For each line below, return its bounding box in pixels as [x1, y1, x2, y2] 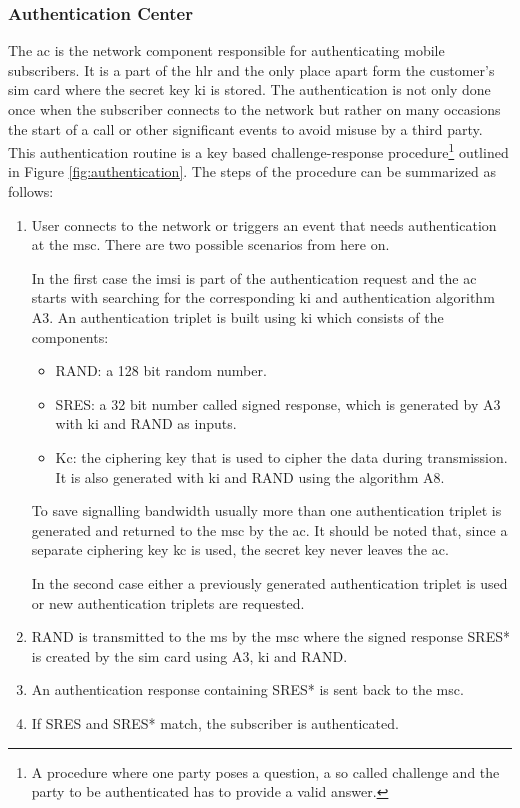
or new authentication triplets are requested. [31, 592, 305, 613]
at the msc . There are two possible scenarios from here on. [31, 234, 390, 255]
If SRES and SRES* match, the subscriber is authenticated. [31, 712, 399, 733]
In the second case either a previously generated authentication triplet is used [31, 572, 508, 593]
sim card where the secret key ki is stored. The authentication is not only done [8, 79, 491, 100]
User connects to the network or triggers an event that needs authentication [31, 214, 497, 235]
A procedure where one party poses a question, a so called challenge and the [31, 761, 500, 782]
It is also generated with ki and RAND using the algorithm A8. [55, 466, 445, 487]
